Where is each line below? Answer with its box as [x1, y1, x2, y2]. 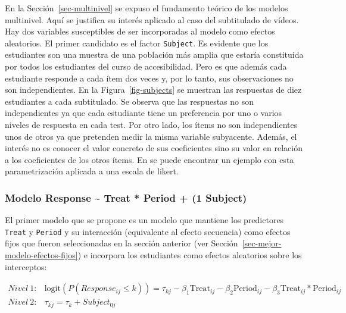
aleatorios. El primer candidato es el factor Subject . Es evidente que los [5, 36, 269, 49]
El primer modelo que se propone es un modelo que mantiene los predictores [5, 214, 284, 226]
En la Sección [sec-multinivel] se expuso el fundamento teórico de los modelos [5, 2, 288, 14]
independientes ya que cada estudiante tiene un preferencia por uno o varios [5, 107, 282, 119]
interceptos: [5, 260, 47, 273]
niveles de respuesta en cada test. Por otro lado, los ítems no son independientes [5, 118, 298, 130]
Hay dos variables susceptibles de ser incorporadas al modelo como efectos [5, 25, 275, 37]
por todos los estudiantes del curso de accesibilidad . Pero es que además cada [5, 60, 287, 73]
